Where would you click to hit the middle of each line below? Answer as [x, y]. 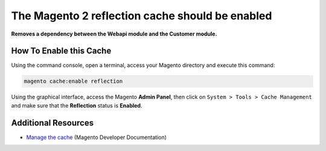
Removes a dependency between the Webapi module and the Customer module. [114, 34]
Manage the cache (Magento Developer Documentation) [97, 137]
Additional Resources [52, 123]
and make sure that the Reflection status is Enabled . [77, 105]
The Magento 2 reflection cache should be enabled [142, 16]
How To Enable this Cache [61, 51]
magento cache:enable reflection [73, 81]
